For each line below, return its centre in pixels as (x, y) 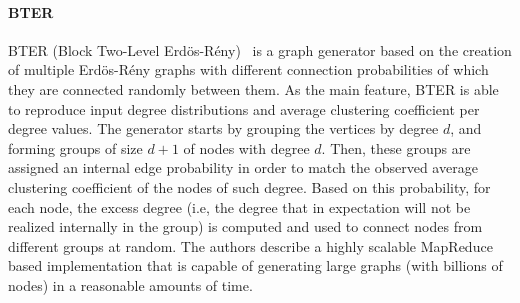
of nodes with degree (246, 147)
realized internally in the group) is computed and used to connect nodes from (245, 226)
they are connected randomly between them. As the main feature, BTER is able (253, 88)
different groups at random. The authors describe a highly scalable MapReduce (250, 245)
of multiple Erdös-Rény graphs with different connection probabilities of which (248, 69)
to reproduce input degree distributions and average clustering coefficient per (244, 108)
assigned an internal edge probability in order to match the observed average (243, 167)
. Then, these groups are (396, 147)
